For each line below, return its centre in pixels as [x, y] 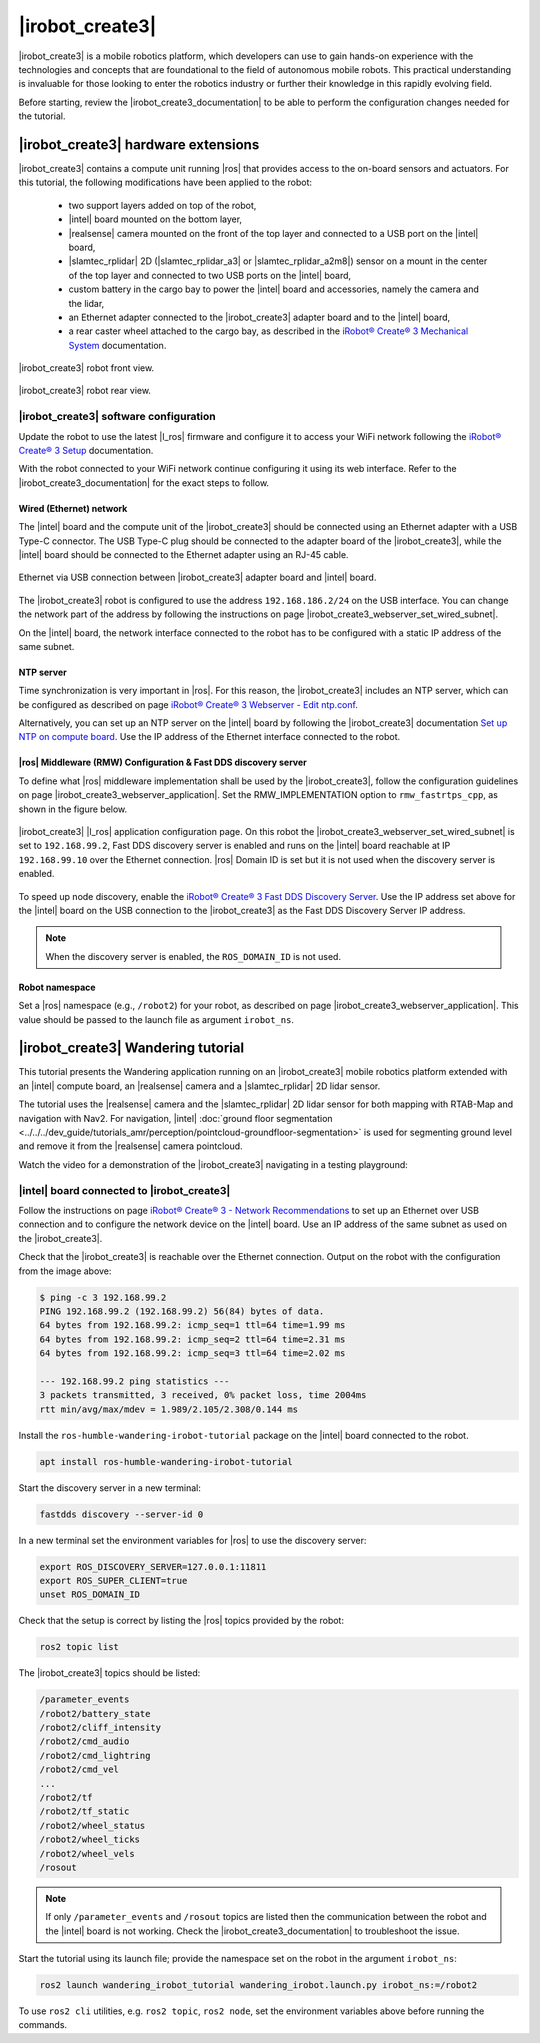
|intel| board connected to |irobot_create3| [124, 1190]
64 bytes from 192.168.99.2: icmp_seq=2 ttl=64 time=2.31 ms [192, 1339]
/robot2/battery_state [95, 1713]
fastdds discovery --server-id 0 [121, 1514]
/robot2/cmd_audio [84, 1741]
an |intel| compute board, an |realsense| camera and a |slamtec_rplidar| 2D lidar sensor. [199, 1086]
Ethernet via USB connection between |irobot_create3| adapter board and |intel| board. [197, 577]
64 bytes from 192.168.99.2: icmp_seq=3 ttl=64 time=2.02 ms [192, 1353]
